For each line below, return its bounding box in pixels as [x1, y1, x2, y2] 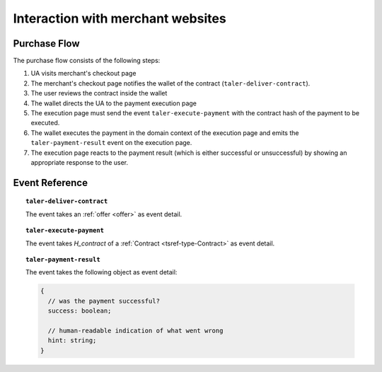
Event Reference [13, 177, 88, 189]
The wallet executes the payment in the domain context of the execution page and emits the [30, 128, 299, 137]
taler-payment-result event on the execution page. [30, 139, 192, 147]
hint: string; [47, 337, 97, 344]
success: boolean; [47, 307, 112, 315]
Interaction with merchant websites [13, 11, 226, 26]
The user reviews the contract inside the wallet [30, 89, 168, 98]
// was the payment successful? [47, 297, 161, 305]
